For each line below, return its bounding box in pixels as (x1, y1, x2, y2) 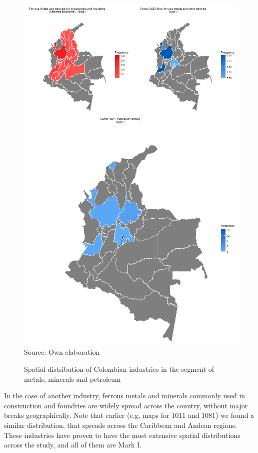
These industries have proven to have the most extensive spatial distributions (4, 429, 240, 440)
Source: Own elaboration (24, 347, 100, 357)
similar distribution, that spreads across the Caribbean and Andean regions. (4, 419, 237, 430)
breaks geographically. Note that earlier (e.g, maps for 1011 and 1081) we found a (4, 410, 254, 420)
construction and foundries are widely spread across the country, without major (4, 400, 248, 410)
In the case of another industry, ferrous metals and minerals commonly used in (4, 390, 245, 401)
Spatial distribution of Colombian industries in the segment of (24, 363, 214, 374)
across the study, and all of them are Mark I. (4, 439, 141, 450)
